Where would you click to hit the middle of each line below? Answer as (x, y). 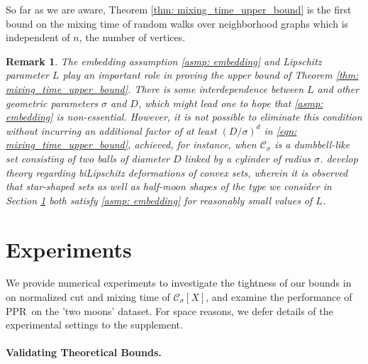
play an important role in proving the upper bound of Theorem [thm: (211, 75)
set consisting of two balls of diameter (88, 158)
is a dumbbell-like (312, 144)
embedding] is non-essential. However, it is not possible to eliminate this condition (184, 117)
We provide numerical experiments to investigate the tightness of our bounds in (179, 283)
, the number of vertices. (132, 37)
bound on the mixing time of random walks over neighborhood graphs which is (177, 23)
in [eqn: (280, 130)
